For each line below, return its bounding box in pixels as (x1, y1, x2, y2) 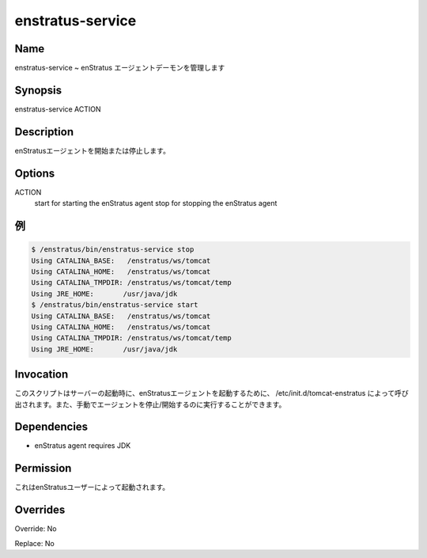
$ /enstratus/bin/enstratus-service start (31, 301, 198, 309)
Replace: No (14, 538, 55, 548)
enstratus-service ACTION (14, 104, 102, 114)
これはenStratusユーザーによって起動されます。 (14, 483, 170, 492)
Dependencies (14, 420, 89, 434)
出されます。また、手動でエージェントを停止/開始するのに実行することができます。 (14, 400, 286, 409)
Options (14, 166, 55, 180)
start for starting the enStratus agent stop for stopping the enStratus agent (34, 199, 278, 208)
